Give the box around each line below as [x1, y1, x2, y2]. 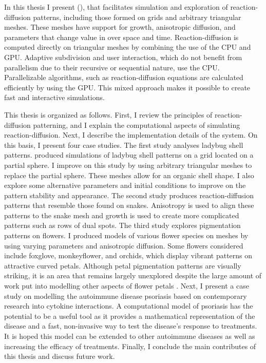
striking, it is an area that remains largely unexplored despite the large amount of [4, 270, 262, 281]
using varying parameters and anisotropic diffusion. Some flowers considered [4, 240, 243, 251]
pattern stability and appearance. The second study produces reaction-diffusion [4, 189, 254, 200]
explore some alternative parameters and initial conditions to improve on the [4, 180, 246, 190]
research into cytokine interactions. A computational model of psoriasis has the [4, 300, 253, 311]
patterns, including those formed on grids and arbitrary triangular [33, 11, 241, 22]
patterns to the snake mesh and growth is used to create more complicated [4, 209, 239, 220]
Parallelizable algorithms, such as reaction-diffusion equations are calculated [4, 72, 243, 83]
